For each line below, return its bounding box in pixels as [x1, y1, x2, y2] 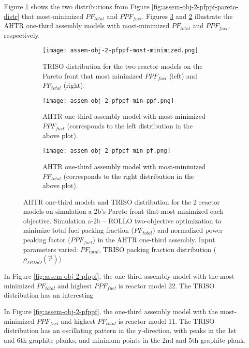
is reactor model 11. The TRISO [118, 316, 215, 326]
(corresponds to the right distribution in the [63, 171, 194, 181]
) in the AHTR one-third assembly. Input [92, 235, 215, 245]
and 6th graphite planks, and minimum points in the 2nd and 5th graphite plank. [4, 334, 246, 345]
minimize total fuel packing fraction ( [23, 225, 134, 235]
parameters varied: [23, 244, 78, 254]
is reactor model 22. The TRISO [118, 280, 215, 290]
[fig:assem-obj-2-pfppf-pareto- [151, 1, 238, 11]
